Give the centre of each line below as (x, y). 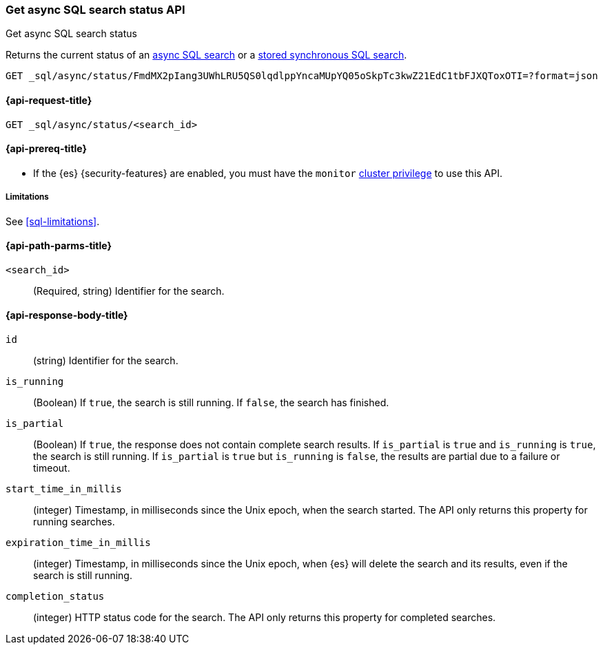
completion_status (55, 597)
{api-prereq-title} (47, 149)
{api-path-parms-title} (59, 246)
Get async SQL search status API (95, 10)
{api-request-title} (49, 100)
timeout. (52, 468)
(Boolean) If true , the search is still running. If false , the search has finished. (211, 403)
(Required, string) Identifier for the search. (129, 291)
